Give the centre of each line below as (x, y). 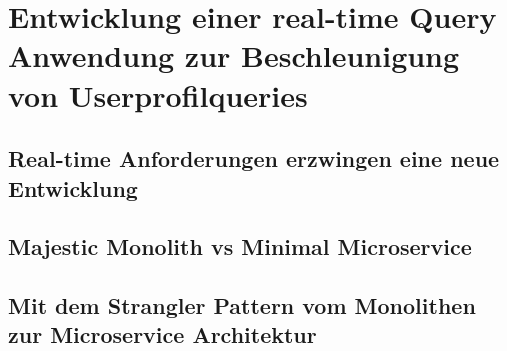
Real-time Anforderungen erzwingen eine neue (254, 158)
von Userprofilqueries (158, 94)
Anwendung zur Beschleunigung (234, 55)
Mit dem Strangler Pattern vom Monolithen (242, 305)
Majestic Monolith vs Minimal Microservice (240, 246)
